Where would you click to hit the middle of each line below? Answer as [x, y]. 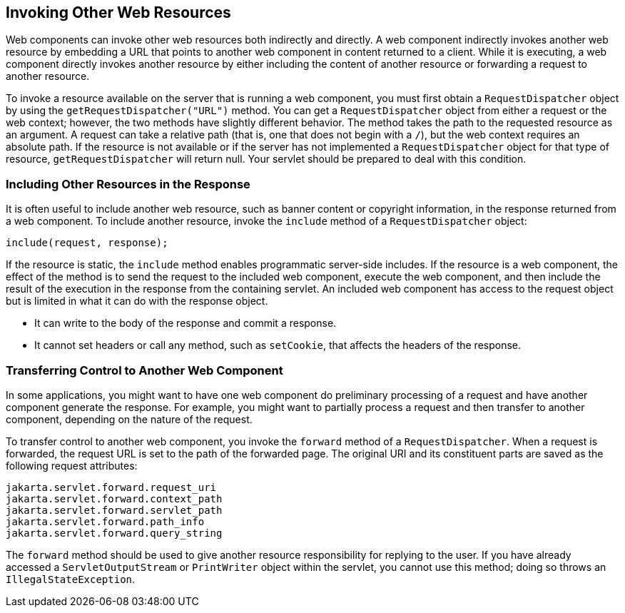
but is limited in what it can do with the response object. [137, 301]
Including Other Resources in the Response [128, 184]
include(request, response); [87, 243]
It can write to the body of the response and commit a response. [186, 323]
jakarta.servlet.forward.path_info [105, 521]
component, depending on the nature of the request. [129, 419]
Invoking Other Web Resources [118, 12]
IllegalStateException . [71, 579]
